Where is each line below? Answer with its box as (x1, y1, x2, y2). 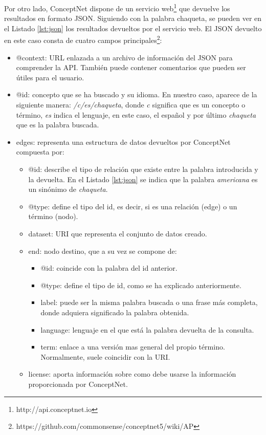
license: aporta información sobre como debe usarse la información (28, 368, 236, 379)
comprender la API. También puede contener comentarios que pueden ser (16, 62, 246, 73)
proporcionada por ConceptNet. (28, 378, 128, 389)
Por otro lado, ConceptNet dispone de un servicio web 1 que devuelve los (4, 2, 230, 13)
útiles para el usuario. (16, 72, 84, 82)
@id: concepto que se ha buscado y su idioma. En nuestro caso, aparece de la (16, 89, 257, 100)
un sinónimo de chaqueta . (28, 184, 108, 194)
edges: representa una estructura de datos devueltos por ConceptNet (16, 136, 231, 147)
